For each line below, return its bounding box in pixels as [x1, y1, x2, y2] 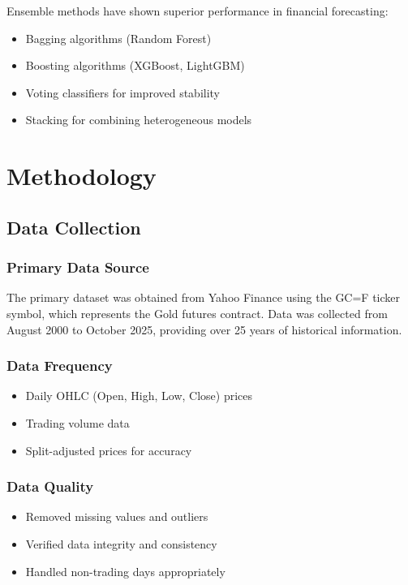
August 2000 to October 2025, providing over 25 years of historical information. [6, 320, 402, 338]
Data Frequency [6, 355, 113, 376]
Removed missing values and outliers [25, 508, 208, 525]
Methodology [6, 159, 157, 192]
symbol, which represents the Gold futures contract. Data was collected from [6, 304, 388, 321]
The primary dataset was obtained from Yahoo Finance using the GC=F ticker [6, 289, 401, 306]
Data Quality [6, 476, 94, 497]
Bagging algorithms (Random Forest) [25, 29, 212, 46]
